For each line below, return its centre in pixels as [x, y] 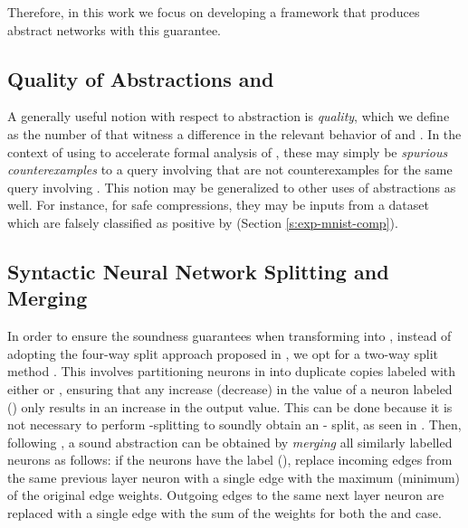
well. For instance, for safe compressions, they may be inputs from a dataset [218, 205]
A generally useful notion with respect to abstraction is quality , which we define [229, 116]
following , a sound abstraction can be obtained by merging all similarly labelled [230, 442]
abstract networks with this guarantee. [115, 29]
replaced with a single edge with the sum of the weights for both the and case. [224, 513]
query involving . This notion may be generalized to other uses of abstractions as [232, 187]
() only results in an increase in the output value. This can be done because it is [230, 406]
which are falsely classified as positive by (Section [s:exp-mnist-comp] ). [203, 222]
